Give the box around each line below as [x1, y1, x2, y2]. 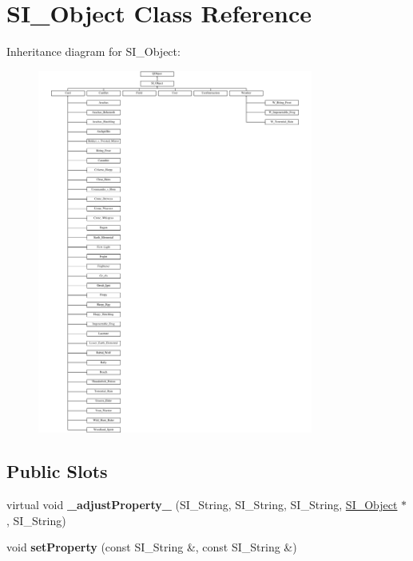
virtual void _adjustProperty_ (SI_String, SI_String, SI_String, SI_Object [6, 496, 398, 513]
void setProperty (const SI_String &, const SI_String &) [6, 539, 297, 555]
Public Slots [6, 459, 108, 484]
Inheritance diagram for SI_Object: [6, 43, 181, 60]
